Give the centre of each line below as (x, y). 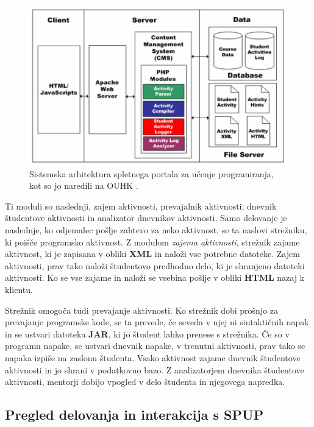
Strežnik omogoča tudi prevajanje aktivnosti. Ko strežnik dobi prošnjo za (142, 310)
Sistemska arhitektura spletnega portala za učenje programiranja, (152, 173)
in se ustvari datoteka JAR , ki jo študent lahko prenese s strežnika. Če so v (147, 333)
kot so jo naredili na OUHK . (84, 185)
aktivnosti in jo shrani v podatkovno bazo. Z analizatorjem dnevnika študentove (155, 369)
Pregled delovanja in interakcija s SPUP (134, 415)
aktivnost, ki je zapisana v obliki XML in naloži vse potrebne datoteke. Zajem (152, 254)
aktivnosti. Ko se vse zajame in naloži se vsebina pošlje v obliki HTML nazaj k (155, 277)
